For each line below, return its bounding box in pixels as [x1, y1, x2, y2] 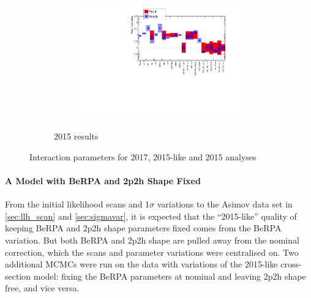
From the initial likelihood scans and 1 [5, 198, 150, 210]
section [5, 269, 31, 282]
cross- [280, 258, 302, 270]
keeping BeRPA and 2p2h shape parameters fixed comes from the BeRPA [5, 222, 282, 234]
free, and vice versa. [5, 281, 80, 294]
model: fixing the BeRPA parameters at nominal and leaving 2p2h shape [33, 269, 306, 282]
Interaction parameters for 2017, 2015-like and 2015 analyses [29, 150, 257, 163]
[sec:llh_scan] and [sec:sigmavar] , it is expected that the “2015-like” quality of [5, 209, 297, 222]
